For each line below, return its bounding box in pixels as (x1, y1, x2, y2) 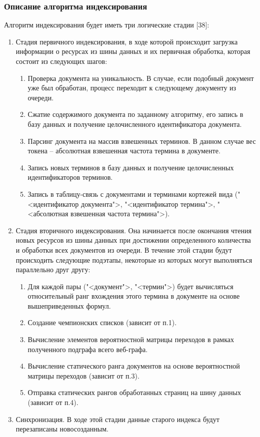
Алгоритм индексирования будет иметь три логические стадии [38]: (4, 19, 209, 30)
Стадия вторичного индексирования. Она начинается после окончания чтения (15, 225, 251, 235)
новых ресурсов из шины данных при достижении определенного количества (15, 235, 251, 245)
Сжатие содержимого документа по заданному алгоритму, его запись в (27, 109, 243, 119)
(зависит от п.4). (27, 397, 78, 408)
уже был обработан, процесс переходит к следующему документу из (27, 82, 236, 93)
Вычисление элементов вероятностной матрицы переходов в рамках (27, 334, 234, 345)
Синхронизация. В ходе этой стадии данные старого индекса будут (15, 414, 219, 424)
